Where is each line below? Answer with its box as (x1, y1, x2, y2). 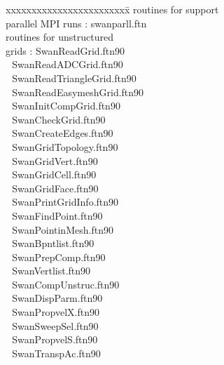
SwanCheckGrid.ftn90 (12, 112, 106, 126)
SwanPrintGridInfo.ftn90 (12, 194, 119, 209)
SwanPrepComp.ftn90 (12, 249, 106, 264)
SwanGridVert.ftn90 (12, 153, 98, 168)
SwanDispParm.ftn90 (12, 291, 103, 305)
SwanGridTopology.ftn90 (12, 139, 118, 154)
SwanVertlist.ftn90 (12, 263, 91, 278)
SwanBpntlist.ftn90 (12, 236, 94, 251)
